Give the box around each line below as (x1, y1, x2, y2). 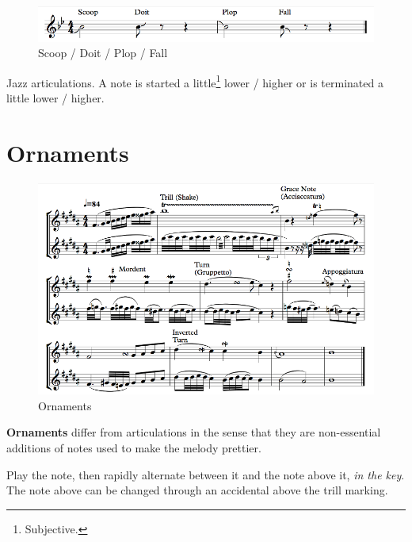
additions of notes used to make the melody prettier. (6, 440, 261, 456)
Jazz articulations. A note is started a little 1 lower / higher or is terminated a (6, 71, 383, 90)
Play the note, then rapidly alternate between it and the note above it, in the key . (6, 466, 405, 482)
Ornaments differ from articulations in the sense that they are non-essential (6, 424, 381, 440)
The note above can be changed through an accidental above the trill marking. (6, 482, 388, 498)
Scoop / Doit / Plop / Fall (38, 44, 168, 61)
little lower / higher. (6, 89, 105, 106)
